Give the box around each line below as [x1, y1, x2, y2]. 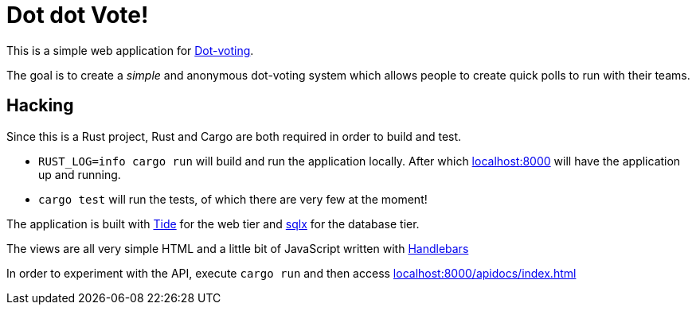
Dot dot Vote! [6, 2, 149, 29]
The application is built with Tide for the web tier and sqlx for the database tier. [6, 216, 420, 231]
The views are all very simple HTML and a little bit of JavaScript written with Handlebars [6, 241, 469, 255]
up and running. [38, 167, 121, 181]
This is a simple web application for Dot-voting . [6, 43, 254, 57]
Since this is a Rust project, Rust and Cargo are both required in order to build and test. [6, 129, 462, 143]
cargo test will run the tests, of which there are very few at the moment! [38, 192, 428, 206]
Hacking [6, 95, 74, 116]
